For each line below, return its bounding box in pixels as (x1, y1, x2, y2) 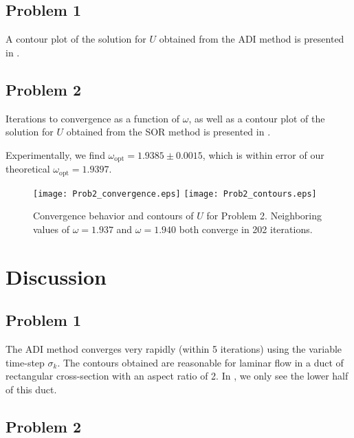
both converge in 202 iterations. (179, 221, 313, 236)
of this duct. (5, 382, 57, 396)
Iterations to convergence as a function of (5, 111, 179, 125)
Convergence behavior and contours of (33, 208, 194, 223)
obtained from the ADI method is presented (159, 32, 344, 46)
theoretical (5, 162, 50, 176)
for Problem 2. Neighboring (206, 208, 322, 223)
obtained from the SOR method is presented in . (66, 124, 271, 139)
